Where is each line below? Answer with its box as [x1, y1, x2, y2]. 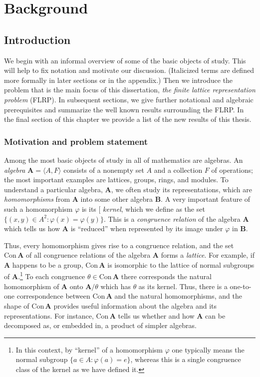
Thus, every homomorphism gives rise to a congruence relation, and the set [4, 240, 234, 250]
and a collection [154, 164, 203, 175]
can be [205, 310, 226, 321]
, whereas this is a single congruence [130, 354, 241, 365]
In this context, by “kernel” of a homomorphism [15, 344, 163, 355]
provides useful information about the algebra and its [53, 300, 217, 311]
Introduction [4, 31, 71, 47]
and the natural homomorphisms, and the [114, 291, 242, 301]
